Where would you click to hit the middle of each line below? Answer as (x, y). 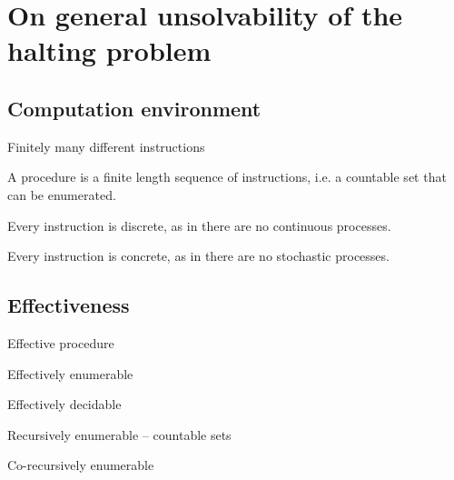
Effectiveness (69, 305)
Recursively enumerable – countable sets (119, 434)
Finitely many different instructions (106, 146)
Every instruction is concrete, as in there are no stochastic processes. (198, 256)
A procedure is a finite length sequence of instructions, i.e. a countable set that (227, 177)
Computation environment (134, 108)
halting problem (109, 50)
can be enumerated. (62, 194)
